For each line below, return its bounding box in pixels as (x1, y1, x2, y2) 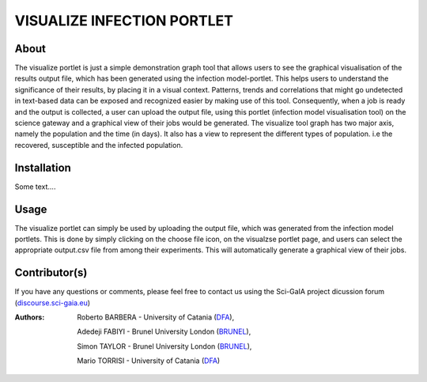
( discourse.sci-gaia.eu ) (14, 297, 91, 308)
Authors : (14, 312, 45, 322)
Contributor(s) (14, 266, 88, 280)
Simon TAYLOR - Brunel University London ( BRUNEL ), (77, 341, 252, 351)
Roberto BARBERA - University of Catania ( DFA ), (77, 312, 235, 322)
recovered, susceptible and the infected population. (14, 140, 183, 149)
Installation (14, 161, 71, 174)
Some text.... (14, 182, 56, 191)
